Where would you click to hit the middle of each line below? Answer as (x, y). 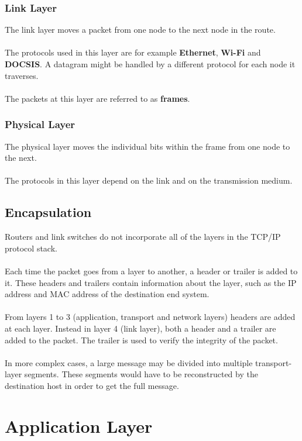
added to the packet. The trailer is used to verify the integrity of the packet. (141, 340)
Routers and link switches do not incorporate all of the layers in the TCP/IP (143, 237)
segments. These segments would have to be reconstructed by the (141, 374)
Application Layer (79, 426)
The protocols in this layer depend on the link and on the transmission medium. (149, 180)
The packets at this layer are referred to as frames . (97, 98)
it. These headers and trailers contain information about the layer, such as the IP (151, 282)
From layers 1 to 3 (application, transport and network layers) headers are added (150, 317)
